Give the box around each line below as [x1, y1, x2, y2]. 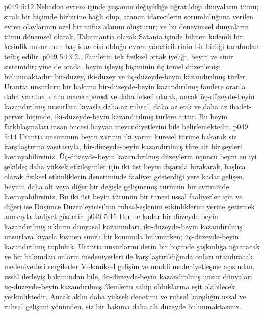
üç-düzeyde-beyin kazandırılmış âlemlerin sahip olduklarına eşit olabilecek [4, 281, 235, 292]
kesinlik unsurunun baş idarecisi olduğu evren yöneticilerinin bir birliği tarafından [4, 41, 259, 52]
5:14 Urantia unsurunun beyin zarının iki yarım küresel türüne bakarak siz [4, 131, 237, 141]
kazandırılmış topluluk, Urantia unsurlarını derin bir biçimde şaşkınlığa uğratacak [4, 241, 260, 252]
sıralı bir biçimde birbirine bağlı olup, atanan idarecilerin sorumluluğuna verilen [4, 11, 254, 21]
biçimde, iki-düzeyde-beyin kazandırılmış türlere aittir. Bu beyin [26, 111, 228, 122]
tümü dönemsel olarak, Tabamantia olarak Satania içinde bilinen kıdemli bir [4, 31, 243, 41]
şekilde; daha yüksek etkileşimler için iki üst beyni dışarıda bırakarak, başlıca [4, 161, 246, 172]
